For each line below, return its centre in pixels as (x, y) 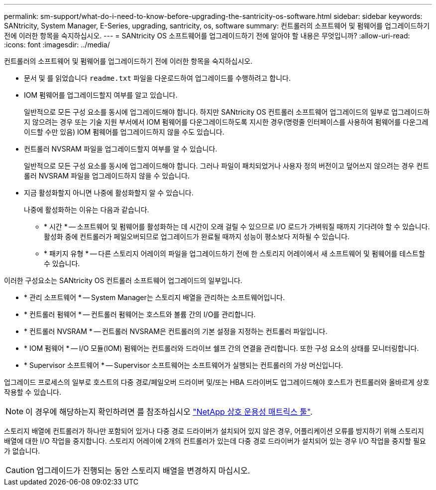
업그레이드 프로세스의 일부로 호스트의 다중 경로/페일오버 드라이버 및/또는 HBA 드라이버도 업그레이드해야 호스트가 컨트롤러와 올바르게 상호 (217, 382)
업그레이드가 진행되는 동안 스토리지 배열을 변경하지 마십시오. (143, 471)
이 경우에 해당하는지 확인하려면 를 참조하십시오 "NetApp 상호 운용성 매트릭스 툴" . (169, 412)
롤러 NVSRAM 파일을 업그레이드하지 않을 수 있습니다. (107, 176)
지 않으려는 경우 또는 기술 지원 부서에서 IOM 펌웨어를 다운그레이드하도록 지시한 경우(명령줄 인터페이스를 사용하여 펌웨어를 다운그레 (226, 122)
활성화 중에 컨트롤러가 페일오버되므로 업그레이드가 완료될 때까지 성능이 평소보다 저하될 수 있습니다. (197, 237)
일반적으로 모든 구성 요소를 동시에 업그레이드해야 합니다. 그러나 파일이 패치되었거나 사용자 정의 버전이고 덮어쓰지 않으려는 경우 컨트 (227, 166)
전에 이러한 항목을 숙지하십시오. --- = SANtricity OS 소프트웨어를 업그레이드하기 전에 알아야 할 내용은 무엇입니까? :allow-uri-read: (207, 36)
